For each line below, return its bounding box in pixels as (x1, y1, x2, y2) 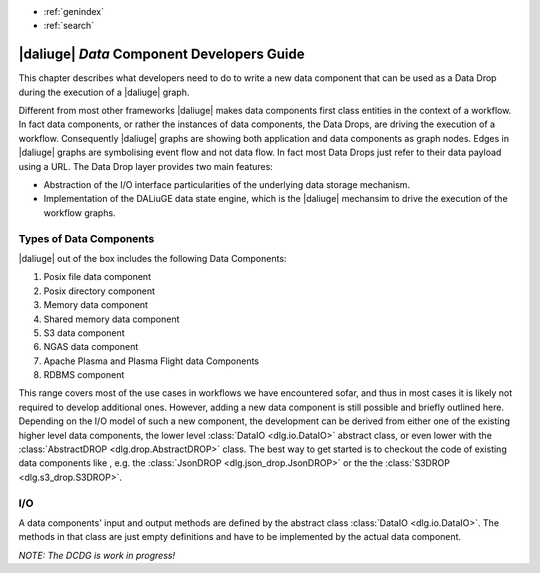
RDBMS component (43, 369, 125, 381)
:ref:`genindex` (43, 6, 105, 17)
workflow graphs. (43, 206, 116, 219)
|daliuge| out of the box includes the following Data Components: (18, 252, 287, 264)
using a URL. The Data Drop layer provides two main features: (18, 160, 274, 172)
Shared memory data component (43, 313, 180, 325)
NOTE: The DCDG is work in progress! (18, 549, 175, 561)
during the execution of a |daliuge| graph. (18, 86, 190, 98)
